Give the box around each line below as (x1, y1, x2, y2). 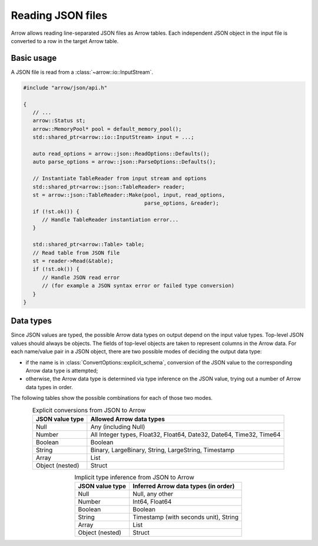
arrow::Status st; (32, 117, 86, 124)
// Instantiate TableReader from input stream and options (32, 175, 207, 182)
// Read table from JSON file (32, 249, 120, 256)
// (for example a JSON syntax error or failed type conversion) (42, 282, 235, 289)
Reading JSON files (11, 9, 108, 22)
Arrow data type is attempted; (25, 367, 98, 374)
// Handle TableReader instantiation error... (42, 216, 179, 223)
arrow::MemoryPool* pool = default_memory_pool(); (32, 126, 182, 132)
